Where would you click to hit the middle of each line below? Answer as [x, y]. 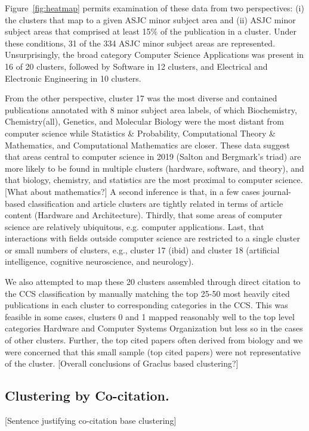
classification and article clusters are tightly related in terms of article [155, 203]
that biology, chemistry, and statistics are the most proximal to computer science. [154, 180]
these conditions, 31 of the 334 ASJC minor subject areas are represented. [140, 43]
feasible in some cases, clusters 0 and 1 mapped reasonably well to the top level [150, 316]
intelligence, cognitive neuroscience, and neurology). [99, 261]
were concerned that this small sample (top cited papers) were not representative [153, 351]
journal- [277, 191]
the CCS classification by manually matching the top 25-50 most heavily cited [147, 293]
